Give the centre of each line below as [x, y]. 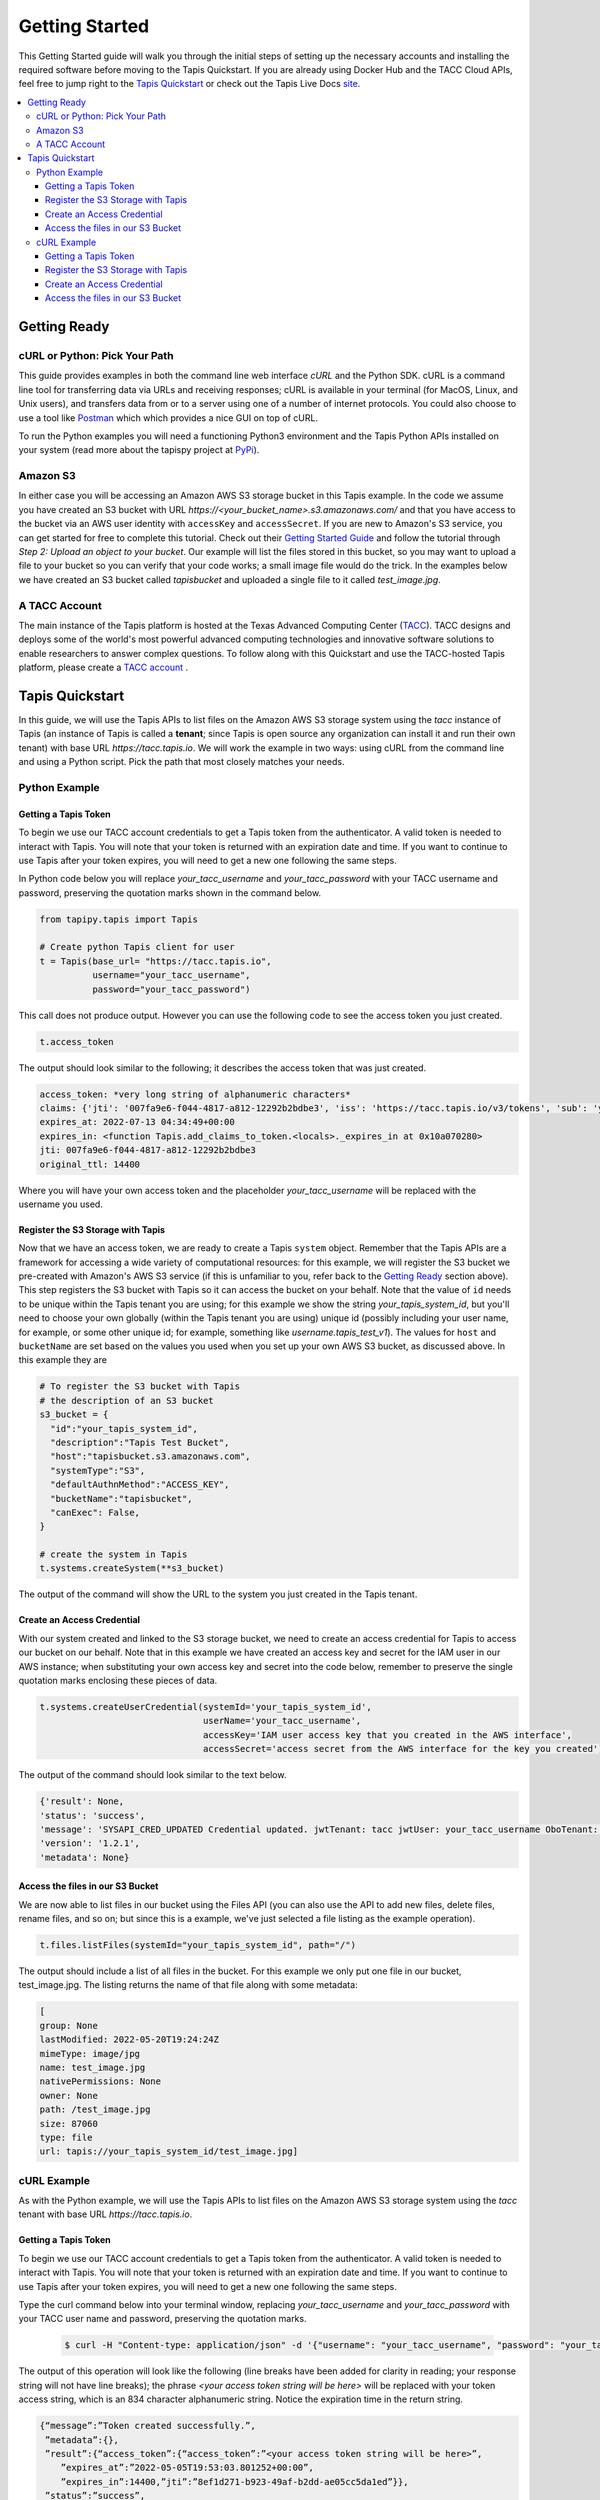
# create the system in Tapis [113, 1554]
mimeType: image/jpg [89, 2053]
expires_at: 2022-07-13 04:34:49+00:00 [137, 1122]
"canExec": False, [95, 1512]
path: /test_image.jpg [95, 2109]
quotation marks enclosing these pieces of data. [118, 1681]
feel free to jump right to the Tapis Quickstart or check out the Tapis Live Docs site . [189, 84]
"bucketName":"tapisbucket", [122, 1498]
